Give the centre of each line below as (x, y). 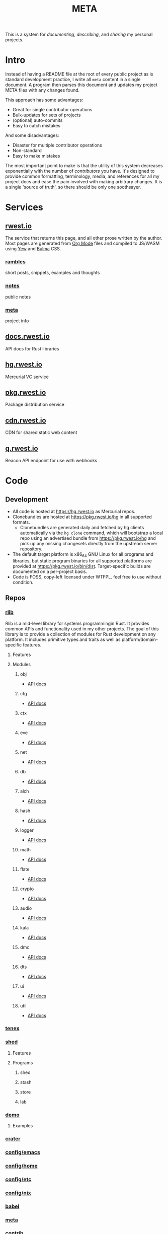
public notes (18, 297)
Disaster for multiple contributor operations (57, 145)
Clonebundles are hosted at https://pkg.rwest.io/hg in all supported (82, 517)
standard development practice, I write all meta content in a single (73, 80)
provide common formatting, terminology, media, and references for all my (82, 176)
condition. (23, 582)
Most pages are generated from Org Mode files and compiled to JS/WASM (82, 243)
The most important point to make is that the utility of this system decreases (84, 166)
